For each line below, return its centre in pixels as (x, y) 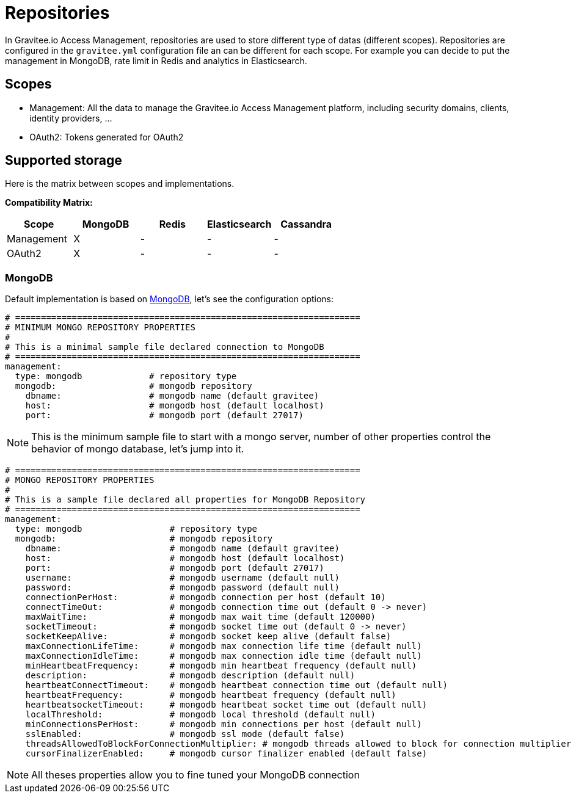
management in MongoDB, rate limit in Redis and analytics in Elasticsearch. (156, 60)
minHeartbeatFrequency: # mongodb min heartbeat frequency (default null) (221, 666)
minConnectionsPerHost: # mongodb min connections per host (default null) (224, 724)
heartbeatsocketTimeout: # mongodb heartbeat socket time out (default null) (226, 705)
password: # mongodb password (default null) (182, 588)
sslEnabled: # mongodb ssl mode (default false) (185, 734)
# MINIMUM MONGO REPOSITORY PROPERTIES (100, 328)
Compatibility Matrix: (49, 203)
